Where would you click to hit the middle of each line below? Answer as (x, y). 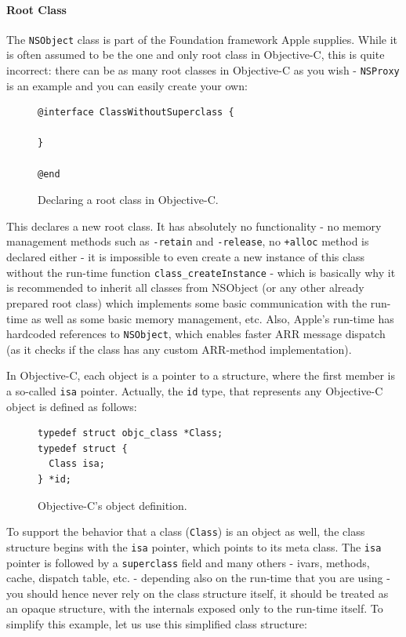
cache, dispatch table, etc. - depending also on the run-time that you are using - (198, 578)
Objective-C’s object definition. (112, 505)
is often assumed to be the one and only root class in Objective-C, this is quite (196, 55)
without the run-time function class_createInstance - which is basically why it (201, 272)
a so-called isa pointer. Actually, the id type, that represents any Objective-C (195, 390)
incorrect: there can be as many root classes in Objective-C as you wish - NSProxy (203, 70)
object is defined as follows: (72, 406)
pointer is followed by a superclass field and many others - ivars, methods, (188, 562)
